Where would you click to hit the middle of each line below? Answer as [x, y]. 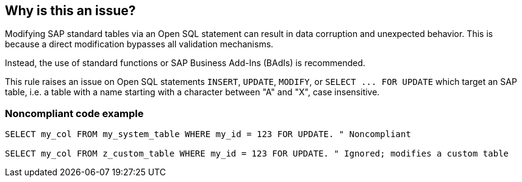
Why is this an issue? [70, 11]
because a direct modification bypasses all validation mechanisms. [139, 44]
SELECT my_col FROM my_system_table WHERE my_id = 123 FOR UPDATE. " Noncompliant [208, 134]
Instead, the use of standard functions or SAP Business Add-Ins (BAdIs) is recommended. [185, 63]
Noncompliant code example [74, 113]
